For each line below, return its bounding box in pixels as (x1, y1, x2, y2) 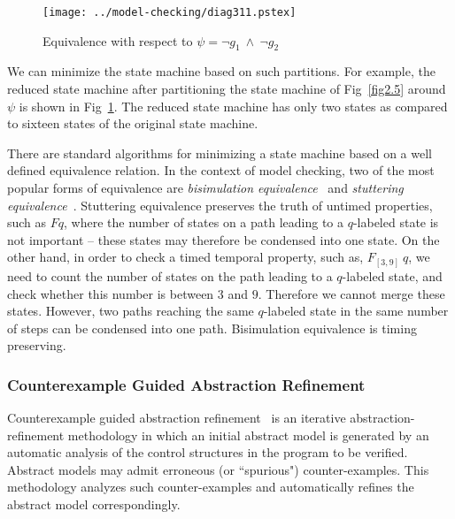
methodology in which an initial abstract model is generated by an (67, 425, 429, 444)
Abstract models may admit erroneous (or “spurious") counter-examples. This (7, 460, 429, 478)
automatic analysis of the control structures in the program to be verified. (7, 443, 408, 462)
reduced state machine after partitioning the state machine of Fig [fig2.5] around (7, 80, 446, 98)
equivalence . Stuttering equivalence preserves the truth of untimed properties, (7, 195, 433, 214)
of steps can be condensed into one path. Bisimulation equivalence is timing (7, 318, 417, 337)
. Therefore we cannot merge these (258, 284, 445, 302)
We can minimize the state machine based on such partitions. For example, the (7, 62, 436, 80)
